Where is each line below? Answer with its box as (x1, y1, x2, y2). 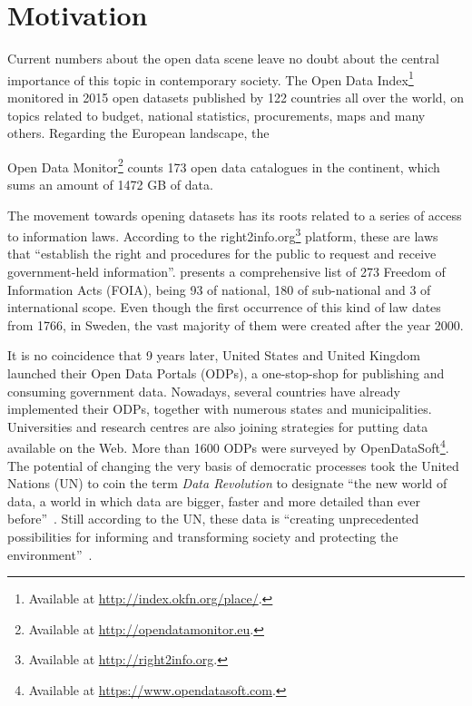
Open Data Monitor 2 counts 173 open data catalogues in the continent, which (7, 154, 440, 176)
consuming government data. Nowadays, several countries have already (7, 381, 400, 400)
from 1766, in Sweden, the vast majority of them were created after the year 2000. (7, 315, 464, 334)
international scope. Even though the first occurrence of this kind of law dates (7, 298, 441, 317)
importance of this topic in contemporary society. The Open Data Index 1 (7, 67, 414, 89)
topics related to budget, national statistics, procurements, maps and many (7, 105, 426, 124)
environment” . (7, 544, 93, 564)
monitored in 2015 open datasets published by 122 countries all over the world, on (7, 87, 464, 106)
